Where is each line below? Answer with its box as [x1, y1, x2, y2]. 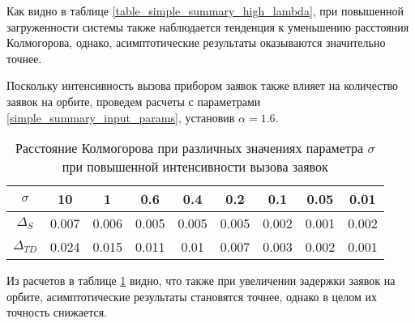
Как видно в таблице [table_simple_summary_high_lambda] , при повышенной [6, 2, 404, 19]
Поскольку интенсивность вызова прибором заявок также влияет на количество [6, 77, 399, 94]
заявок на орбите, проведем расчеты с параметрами [6, 92, 261, 109]
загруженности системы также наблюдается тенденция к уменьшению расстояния [6, 18, 409, 35]
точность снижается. [6, 304, 107, 321]
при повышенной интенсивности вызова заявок [62, 157, 328, 176]
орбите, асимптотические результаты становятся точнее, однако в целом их [6, 287, 377, 304]
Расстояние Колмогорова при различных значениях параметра [15, 138, 364, 158]
